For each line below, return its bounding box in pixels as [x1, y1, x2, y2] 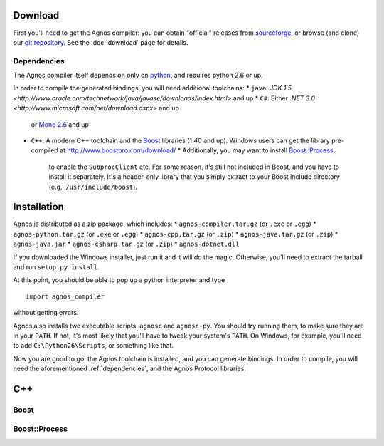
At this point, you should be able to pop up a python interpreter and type [13, 276, 225, 284]
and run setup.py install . [13, 263, 100, 271]
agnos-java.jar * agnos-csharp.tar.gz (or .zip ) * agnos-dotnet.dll [13, 239, 240, 249]
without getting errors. [13, 308, 79, 317]
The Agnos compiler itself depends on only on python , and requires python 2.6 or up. [13, 71, 263, 80]
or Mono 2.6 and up [31, 120, 89, 128]
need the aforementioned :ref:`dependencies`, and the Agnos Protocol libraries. [13, 364, 247, 373]
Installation [13, 201, 64, 213]
